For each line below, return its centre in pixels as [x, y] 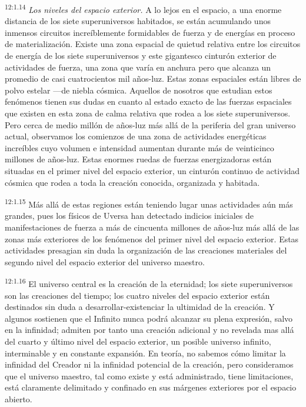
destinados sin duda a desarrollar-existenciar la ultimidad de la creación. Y [140, 307]
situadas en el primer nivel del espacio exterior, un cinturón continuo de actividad [152, 170]
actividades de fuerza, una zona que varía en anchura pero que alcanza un [138, 67]
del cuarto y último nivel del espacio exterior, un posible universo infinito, [138, 341]
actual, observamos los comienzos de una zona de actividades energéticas [136, 136]
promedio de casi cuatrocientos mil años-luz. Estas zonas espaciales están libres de [153, 79]
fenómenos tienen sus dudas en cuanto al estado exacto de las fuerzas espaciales [148, 101]
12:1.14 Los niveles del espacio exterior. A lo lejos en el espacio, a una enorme [143, 9]
